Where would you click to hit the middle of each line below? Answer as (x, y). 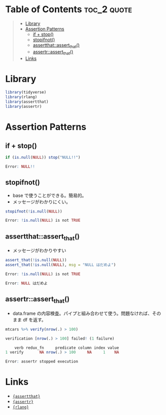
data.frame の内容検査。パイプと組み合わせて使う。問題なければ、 (82, 313)
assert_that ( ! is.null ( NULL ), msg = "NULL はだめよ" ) (61, 265)
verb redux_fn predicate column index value (67, 348)
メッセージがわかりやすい (39, 251)
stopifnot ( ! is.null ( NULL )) (34, 211)
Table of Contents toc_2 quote (69, 9)
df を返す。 (35, 319)
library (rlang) (21, 97)
